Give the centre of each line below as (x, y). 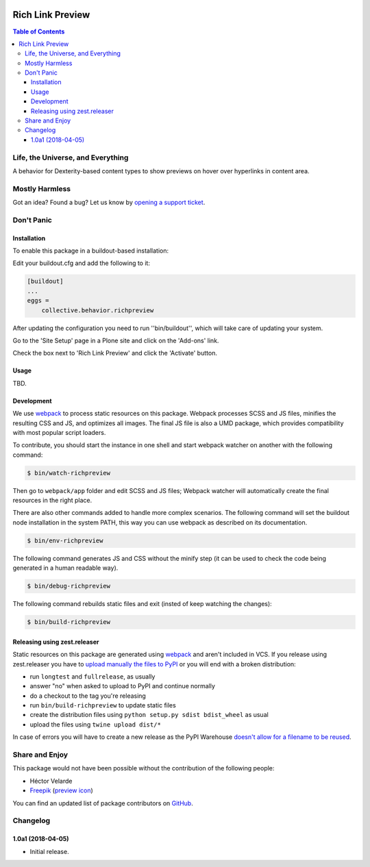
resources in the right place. (52, 501)
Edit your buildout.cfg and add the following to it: (82, 263)
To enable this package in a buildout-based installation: (91, 251)
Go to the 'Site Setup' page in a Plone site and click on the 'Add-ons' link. (116, 340)
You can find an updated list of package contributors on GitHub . (103, 803)
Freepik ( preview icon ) (62, 790)
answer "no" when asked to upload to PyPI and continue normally (123, 686)
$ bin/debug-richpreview (69, 586)
